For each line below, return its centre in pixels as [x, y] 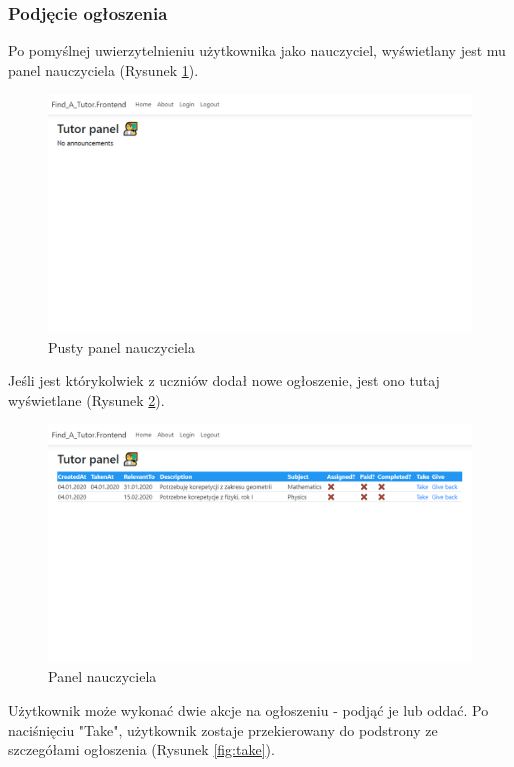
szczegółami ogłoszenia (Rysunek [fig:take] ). [141, 749]
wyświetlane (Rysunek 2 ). [86, 399]
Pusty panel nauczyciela [121, 346]
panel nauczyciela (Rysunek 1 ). [103, 69]
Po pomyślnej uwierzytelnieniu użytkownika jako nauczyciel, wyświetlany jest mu [257, 50]
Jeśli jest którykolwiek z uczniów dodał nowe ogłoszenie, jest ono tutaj [224, 380]
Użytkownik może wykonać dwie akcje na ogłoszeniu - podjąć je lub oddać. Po [248, 709]
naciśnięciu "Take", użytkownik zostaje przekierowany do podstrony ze [223, 729]
